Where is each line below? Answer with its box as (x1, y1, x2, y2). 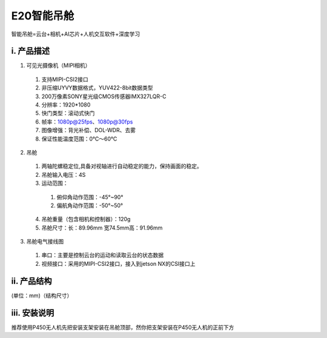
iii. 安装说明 (11, 308, 54, 318)
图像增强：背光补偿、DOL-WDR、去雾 (41, 127, 136, 134)
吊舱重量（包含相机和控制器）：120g (41, 216, 131, 223)
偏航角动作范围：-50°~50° (56, 202, 124, 209)
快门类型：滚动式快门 (41, 110, 95, 117)
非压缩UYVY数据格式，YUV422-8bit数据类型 (41, 84, 153, 91)
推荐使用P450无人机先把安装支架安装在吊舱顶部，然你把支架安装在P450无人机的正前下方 (11, 323, 234, 331)
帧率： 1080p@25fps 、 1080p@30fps (41, 118, 133, 125)
